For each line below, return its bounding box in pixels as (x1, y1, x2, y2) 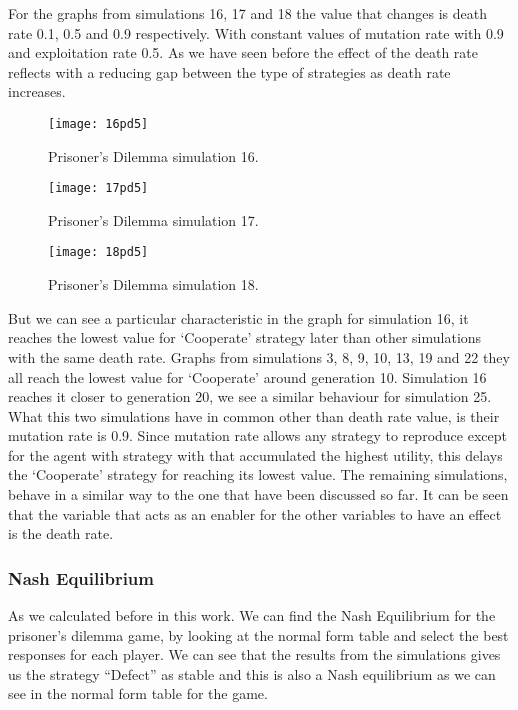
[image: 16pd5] (48, 116, 149, 131)
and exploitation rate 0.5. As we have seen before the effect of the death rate (8, 42, 478, 63)
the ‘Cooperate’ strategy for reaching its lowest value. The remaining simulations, (8, 464, 508, 485)
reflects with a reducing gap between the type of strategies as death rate (8, 61, 451, 82)
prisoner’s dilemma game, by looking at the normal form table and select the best (8, 624, 509, 645)
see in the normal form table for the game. (8, 683, 268, 704)
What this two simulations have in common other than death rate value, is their (8, 405, 500, 426)
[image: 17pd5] (48, 181, 149, 196)
